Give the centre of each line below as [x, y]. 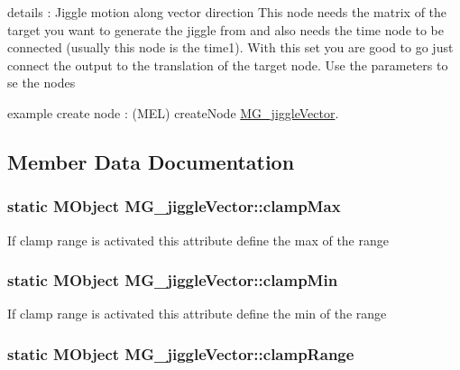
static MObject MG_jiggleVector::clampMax [174, 206]
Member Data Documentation [151, 161]
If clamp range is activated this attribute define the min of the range [197, 314]
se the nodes [41, 83]
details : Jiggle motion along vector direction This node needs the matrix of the [227, 12]
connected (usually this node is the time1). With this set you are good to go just [230, 47]
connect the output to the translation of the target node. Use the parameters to [228, 65]
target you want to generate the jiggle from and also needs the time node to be [226, 29]
